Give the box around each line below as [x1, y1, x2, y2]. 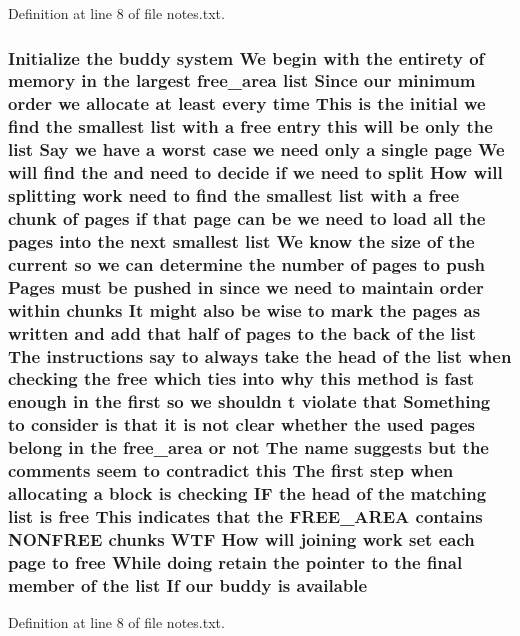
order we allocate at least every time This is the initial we [8, 91, 486, 116]
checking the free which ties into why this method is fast [8, 366, 475, 391]
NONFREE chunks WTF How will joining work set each [8, 526, 475, 551]
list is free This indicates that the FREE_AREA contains [8, 503, 483, 528]
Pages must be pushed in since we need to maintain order [8, 274, 484, 299]
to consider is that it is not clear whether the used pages [8, 412, 475, 437]
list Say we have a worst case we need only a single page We [8, 137, 505, 162]
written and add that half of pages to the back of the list [8, 320, 476, 345]
